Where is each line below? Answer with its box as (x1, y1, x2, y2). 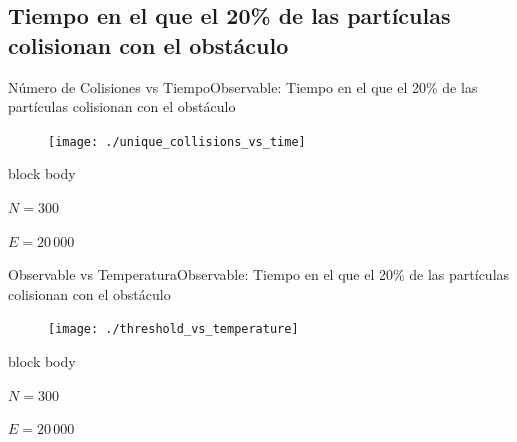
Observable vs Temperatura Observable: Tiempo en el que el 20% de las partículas (8, 264, 510, 285)
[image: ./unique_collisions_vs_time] (48, 134, 306, 149)
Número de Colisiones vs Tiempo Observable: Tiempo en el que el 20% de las (8, 76, 478, 97)
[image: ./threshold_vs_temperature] (48, 322, 299, 337)
